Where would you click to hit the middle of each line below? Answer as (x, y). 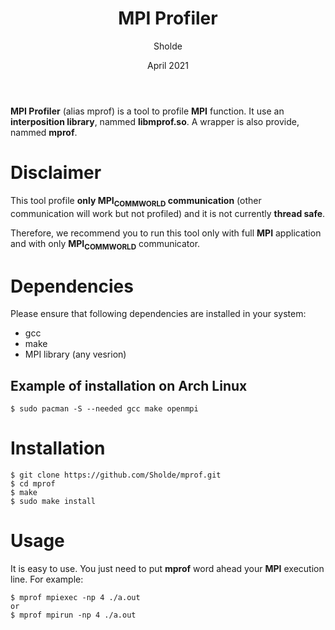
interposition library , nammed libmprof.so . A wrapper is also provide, (155, 121)
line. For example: (47, 579)
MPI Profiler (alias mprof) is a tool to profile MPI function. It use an (147, 111)
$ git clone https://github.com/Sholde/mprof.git (116, 475)
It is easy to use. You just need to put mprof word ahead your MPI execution (167, 569)
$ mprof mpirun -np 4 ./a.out (73, 615)
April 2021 (168, 65)
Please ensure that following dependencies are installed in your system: (158, 314)
